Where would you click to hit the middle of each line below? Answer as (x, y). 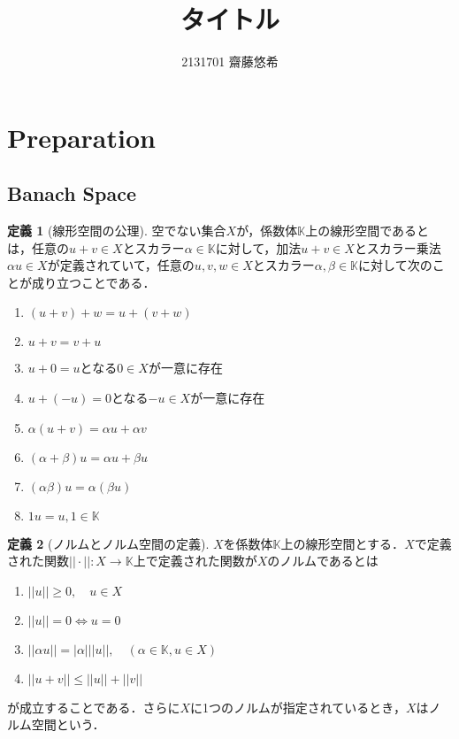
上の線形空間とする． (343, 543)
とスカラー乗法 (398, 247)
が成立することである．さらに (94, 707)
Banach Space (72, 193)
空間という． (68, 724)
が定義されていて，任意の (121, 265)
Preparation (81, 137)
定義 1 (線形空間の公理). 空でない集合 (117, 231)
